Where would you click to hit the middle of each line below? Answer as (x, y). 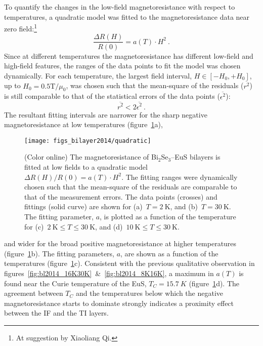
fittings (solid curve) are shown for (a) (83, 206)
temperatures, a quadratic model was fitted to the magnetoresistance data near (127, 16)
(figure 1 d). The (214, 283)
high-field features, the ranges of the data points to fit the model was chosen (122, 66)
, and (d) (109, 226)
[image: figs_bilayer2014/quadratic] (88, 141)
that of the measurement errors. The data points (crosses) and (121, 196)
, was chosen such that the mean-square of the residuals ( (155, 85)
